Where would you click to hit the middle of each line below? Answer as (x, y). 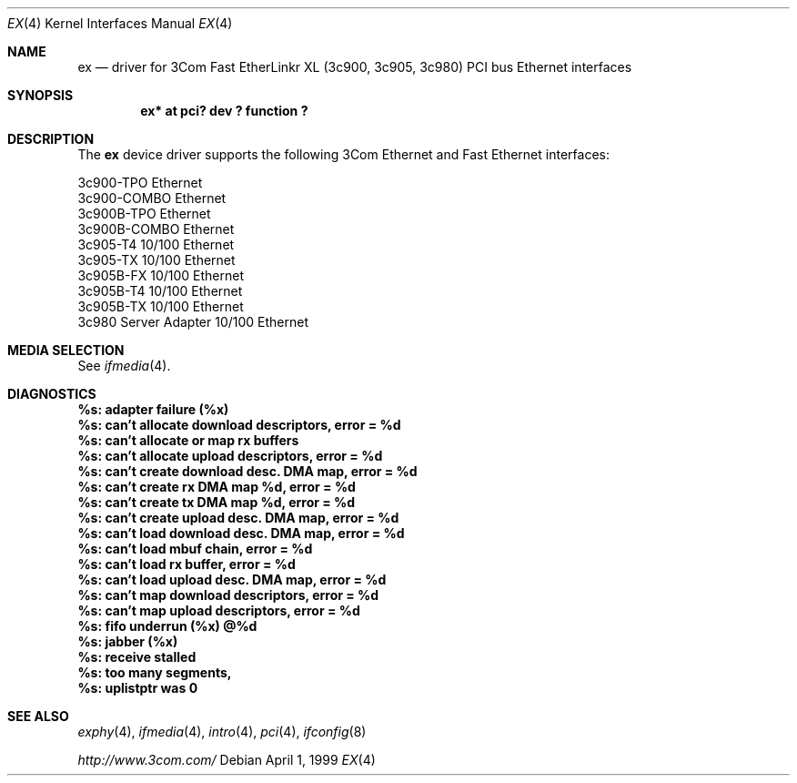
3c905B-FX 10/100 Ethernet (161, 275)
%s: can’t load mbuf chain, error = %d (195, 549)
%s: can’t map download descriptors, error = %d (228, 595)
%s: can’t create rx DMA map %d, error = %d (217, 487)
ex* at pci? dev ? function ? (224, 111)
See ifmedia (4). (124, 366)
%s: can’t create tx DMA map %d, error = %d (217, 502)
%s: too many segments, (155, 672)
